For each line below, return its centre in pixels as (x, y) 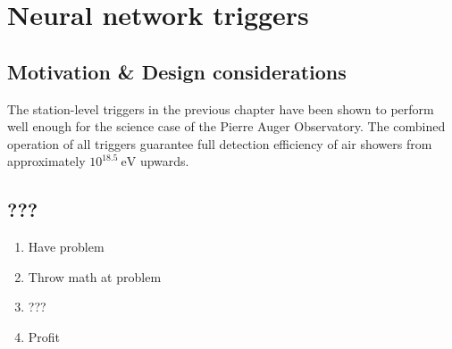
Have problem (66, 247)
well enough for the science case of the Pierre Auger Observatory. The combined (226, 126)
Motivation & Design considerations (177, 71)
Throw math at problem (95, 276)
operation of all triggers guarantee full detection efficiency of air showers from (220, 143)
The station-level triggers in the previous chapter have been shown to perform (221, 108)
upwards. (164, 161)
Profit (44, 336)
